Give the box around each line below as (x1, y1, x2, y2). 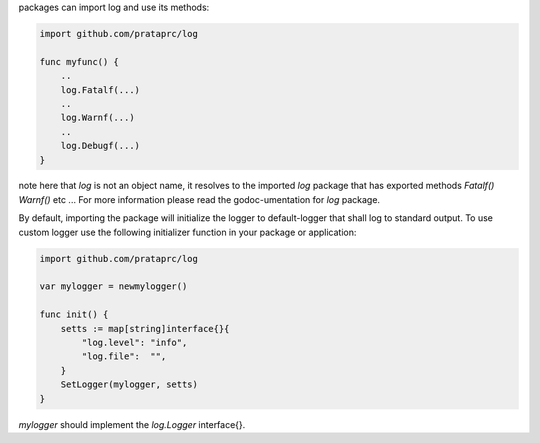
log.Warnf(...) (60, 112, 135, 124)
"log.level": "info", (81, 336, 188, 348)
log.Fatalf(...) (60, 84, 140, 95)
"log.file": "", (81, 351, 167, 362)
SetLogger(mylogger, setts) (60, 379, 199, 390)
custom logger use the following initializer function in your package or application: (18, 226, 357, 238)
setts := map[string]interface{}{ (60, 323, 230, 334)
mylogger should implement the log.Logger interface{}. (18, 418, 246, 430)
